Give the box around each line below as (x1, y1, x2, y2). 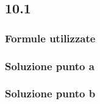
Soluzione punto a (5, 58, 95, 73)
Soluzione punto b (5, 86, 96, 101)
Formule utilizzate (5, 30, 96, 45)
